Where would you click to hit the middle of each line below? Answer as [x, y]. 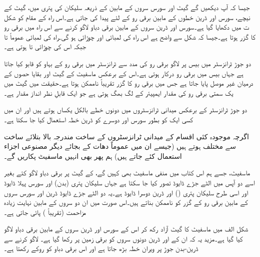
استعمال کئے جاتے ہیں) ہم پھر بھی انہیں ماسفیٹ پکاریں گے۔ [93, 156]
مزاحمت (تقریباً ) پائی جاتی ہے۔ [45, 212]
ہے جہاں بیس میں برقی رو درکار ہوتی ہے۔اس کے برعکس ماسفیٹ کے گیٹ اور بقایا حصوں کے [124, 73]
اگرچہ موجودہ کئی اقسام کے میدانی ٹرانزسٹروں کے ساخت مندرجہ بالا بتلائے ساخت [126, 136]
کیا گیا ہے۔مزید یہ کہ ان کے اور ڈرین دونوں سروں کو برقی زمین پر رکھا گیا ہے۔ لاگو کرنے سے [123, 238]
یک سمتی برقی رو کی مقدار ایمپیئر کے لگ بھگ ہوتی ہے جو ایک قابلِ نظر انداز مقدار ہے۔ [119, 92]
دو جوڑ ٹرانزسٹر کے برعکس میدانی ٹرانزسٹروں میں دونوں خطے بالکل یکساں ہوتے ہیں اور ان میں [126, 109]
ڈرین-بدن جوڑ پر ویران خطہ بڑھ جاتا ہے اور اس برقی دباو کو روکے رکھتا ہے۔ [101, 248]
